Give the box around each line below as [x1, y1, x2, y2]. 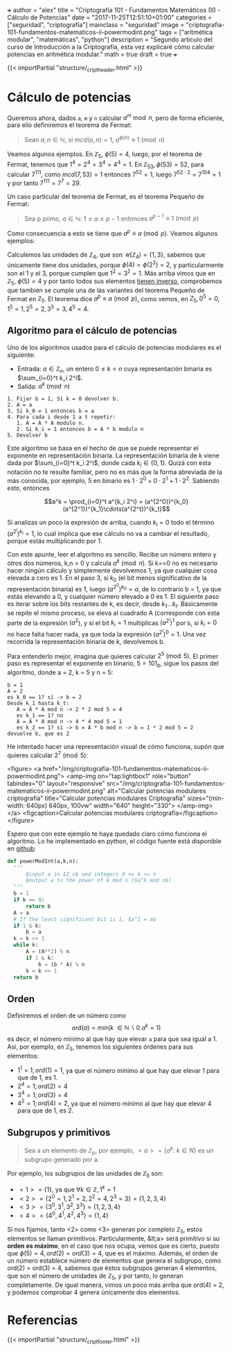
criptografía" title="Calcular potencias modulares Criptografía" [7, 794, 186, 802]
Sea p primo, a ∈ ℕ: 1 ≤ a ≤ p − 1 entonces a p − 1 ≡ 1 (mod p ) [24, 213, 199, 223]
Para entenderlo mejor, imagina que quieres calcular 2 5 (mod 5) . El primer [7, 650, 219, 660]
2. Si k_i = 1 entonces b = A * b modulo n [16, 426, 144, 433]
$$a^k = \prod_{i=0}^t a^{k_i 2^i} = [44, 497, 143, 505]
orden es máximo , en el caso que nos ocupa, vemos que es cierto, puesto [7, 1242, 220, 1250]
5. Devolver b [7, 432, 48, 439]
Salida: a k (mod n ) [17, 381, 71, 391]
